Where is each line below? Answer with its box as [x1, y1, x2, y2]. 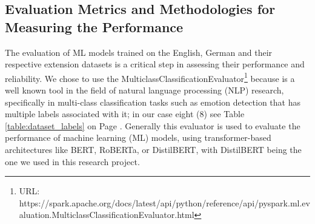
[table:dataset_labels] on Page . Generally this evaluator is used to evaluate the [5, 119, 300, 132]
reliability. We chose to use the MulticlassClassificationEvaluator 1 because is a [5, 70, 295, 84]
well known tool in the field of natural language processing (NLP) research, [5, 84, 284, 97]
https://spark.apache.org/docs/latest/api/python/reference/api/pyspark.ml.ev [19, 196, 310, 209]
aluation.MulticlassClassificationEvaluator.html [19, 208, 194, 221]
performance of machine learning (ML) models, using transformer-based [5, 131, 271, 144]
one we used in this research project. [5, 155, 140, 168]
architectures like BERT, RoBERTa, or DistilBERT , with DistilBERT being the [5, 143, 302, 155]
